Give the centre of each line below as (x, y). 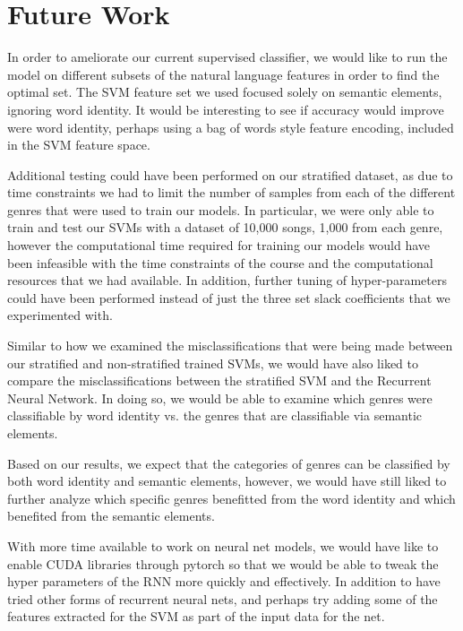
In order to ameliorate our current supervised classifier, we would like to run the (227, 57)
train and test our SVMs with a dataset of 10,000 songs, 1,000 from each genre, (225, 227)
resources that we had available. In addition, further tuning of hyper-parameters (227, 280)
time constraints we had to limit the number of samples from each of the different (231, 192)
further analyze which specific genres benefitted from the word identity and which (231, 498)
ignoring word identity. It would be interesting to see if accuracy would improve (226, 109)
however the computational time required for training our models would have (219, 245)
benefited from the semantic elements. (111, 516)
